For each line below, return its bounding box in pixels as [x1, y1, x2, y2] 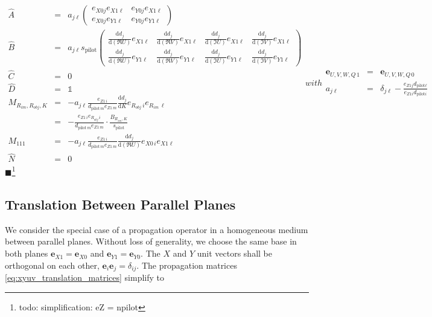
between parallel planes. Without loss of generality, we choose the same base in [5, 235, 297, 248]
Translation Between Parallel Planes [5, 195, 236, 214]
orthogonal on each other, [5, 258, 100, 271]
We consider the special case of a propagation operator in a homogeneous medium [5, 223, 308, 235]
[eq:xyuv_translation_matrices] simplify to [5, 271, 165, 284]
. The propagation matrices [136, 258, 237, 271]
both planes [5, 247, 48, 260]
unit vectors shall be [197, 247, 272, 260]
